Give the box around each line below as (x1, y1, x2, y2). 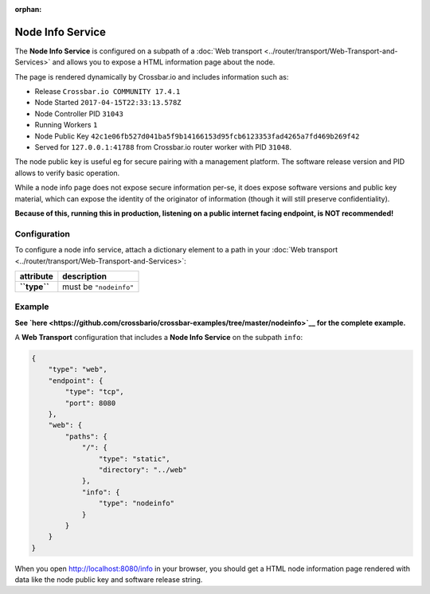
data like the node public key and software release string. (14, 575, 203, 584)
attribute (19, 271, 53, 282)
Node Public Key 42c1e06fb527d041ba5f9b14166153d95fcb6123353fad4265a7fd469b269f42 (34, 131, 360, 141)
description (62, 271, 107, 282)
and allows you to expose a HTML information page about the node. (52, 57, 276, 67)
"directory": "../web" (98, 465, 187, 474)
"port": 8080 (64, 398, 116, 408)
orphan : (14, 5, 42, 14)
